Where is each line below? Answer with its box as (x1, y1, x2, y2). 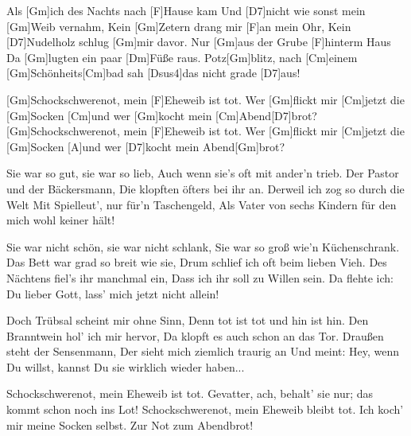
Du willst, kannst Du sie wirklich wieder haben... (6, 358, 245, 375)
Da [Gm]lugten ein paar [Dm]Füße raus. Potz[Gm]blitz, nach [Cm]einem (6, 49, 358, 65)
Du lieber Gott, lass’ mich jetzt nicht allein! (6, 285, 219, 302)
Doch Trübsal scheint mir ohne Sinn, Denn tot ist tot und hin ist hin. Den (6, 312, 369, 329)
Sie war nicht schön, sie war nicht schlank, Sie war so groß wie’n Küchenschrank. (6, 238, 400, 255)
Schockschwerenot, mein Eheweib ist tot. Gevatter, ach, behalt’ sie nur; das (6, 385, 374, 402)
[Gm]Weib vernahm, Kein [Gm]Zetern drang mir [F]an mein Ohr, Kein (6, 18, 351, 34)
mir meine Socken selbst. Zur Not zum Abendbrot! (6, 416, 254, 433)
